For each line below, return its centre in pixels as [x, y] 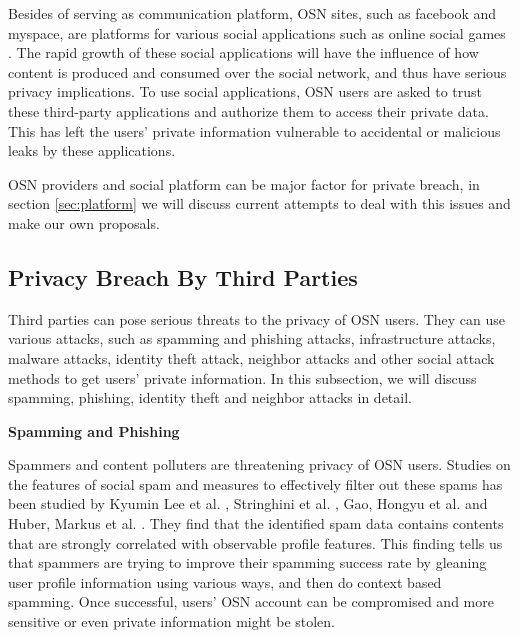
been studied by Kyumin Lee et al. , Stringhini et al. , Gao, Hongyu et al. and [248, 503]
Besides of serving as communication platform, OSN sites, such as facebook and [252, 13]
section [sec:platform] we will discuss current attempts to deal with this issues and [259, 203]
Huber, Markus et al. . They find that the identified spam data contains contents [256, 523]
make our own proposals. [84, 222]
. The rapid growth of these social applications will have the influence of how [243, 52]
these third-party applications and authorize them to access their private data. [248, 110]
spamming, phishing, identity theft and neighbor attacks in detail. [210, 397]
